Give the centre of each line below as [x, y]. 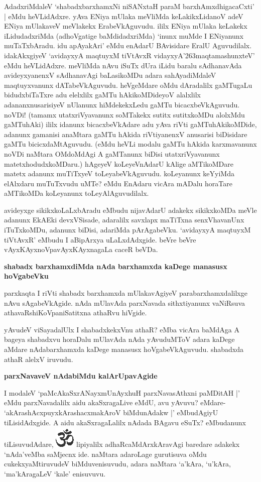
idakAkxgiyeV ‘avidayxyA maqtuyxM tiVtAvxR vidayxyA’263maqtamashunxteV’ [129, 55]
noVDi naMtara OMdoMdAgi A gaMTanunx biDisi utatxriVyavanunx [112, 153]
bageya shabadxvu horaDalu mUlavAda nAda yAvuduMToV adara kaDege [119, 339]
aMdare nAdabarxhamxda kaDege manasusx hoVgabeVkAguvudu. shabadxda [124, 349]
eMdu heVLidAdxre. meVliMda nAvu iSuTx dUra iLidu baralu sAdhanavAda [123, 65]
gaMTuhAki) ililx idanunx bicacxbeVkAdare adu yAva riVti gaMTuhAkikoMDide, [130, 124]
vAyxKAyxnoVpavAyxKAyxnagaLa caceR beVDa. [81, 249]
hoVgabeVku [26, 276]
